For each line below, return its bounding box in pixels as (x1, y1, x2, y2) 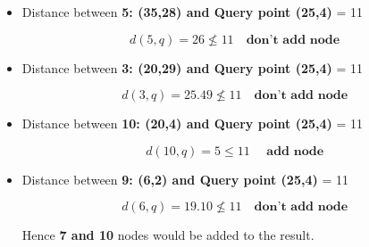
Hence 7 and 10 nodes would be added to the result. (21, 226, 314, 244)
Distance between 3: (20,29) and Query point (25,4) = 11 (21, 58, 364, 77)
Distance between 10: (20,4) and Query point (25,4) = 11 (21, 114, 364, 133)
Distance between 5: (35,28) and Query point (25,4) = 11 (21, 3, 364, 21)
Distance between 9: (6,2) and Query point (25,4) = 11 (21, 169, 348, 188)
